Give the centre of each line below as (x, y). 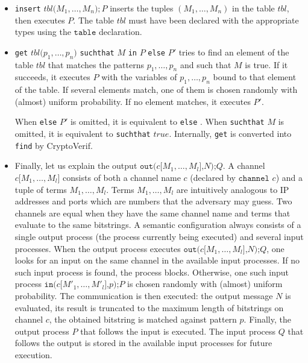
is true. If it (266, 64)
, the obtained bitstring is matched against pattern (143, 319)
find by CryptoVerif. (54, 145)
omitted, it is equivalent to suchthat (83, 134)
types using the (43, 32)
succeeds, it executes (52, 77)
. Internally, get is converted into (230, 134)
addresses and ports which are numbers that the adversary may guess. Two (153, 201)
